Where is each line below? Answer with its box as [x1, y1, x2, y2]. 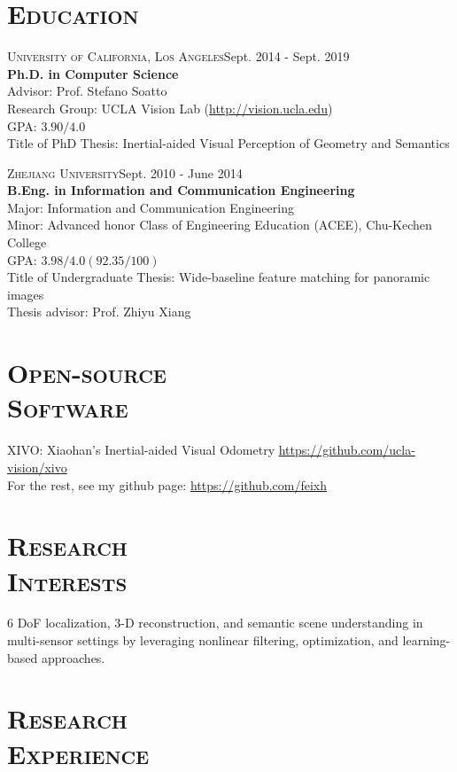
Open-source [7, 355, 167, 391]
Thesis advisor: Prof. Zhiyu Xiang [7, 302, 191, 321]
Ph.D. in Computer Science [7, 64, 179, 82]
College [7, 233, 47, 252]
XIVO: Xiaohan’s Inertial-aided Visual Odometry [7, 441, 275, 459]
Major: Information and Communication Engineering [7, 198, 294, 216]
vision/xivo [7, 457, 67, 476]
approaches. [41, 648, 105, 667]
